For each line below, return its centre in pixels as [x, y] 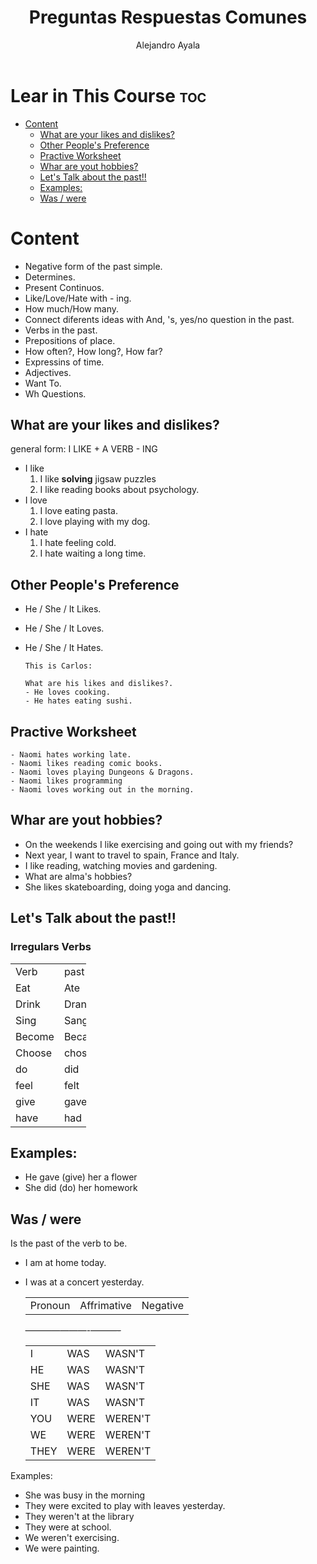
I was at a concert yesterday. [84, 1282]
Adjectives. [48, 372]
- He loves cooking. [67, 692]
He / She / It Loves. [64, 628]
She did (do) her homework [81, 1188]
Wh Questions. [55, 393]
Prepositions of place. [70, 340]
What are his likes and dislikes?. [99, 684]
